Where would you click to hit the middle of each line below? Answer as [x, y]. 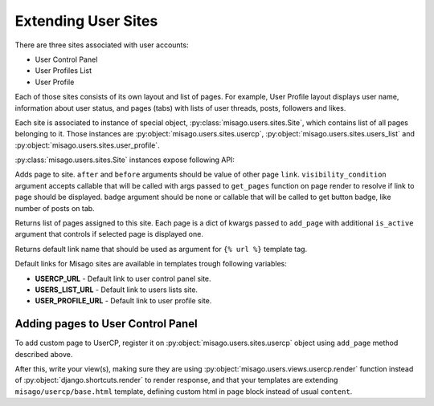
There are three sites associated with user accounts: [102, 45]
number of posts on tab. [55, 208]
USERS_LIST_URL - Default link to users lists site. [117, 290]
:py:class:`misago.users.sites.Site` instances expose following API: [125, 160]
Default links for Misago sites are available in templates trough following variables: [151, 264]
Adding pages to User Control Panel [106, 324]
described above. [44, 354]
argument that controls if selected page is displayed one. [109, 234]
